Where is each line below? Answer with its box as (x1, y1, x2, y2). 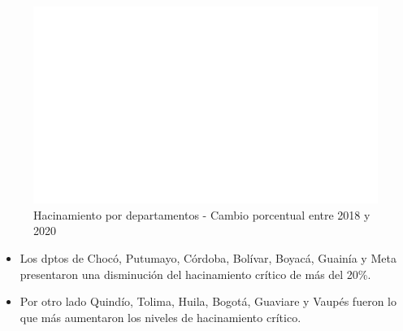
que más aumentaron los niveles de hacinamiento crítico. (19, 308, 301, 325)
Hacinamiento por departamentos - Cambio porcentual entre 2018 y (33, 206, 370, 223)
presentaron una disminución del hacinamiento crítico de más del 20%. (19, 265, 371, 282)
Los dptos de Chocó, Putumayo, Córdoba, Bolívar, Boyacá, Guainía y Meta (19, 250, 396, 266)
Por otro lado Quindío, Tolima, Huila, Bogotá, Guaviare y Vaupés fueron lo (19, 293, 396, 310)
